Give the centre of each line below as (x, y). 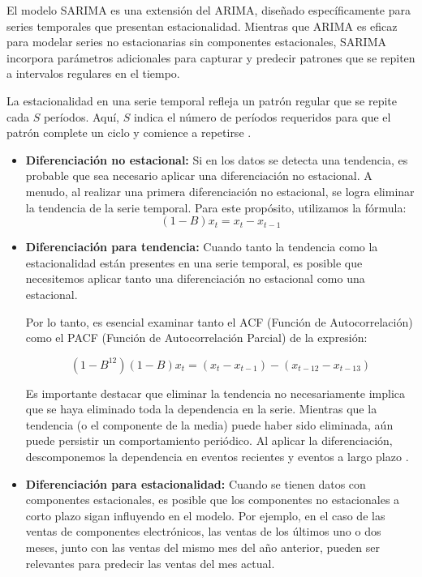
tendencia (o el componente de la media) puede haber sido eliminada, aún (209, 424)
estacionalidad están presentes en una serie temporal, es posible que (194, 262)
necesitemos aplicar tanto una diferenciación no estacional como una (195, 278)
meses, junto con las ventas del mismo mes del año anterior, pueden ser (202, 547)
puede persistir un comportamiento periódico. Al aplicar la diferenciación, (209, 440)
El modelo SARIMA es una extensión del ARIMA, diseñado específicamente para (209, 10)
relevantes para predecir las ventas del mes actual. (150, 563)
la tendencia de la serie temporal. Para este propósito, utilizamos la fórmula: (216, 207)
